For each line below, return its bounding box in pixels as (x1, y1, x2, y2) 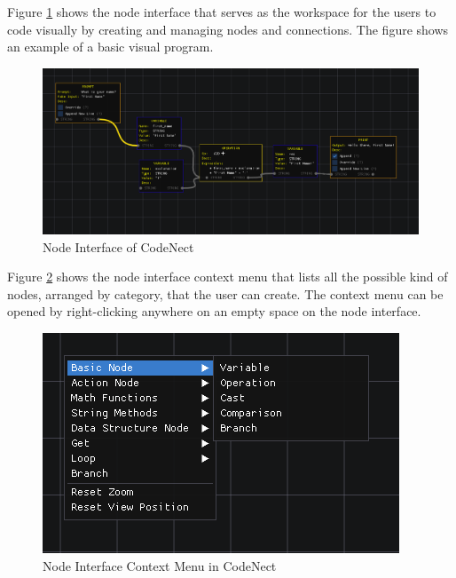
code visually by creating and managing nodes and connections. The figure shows (7, 20, 449, 38)
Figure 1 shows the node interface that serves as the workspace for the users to (7, 3, 436, 20)
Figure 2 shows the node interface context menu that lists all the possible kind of (7, 267, 448, 286)
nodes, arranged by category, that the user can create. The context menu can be (7, 284, 444, 303)
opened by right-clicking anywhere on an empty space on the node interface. (7, 302, 421, 321)
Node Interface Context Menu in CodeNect (43, 556, 277, 574)
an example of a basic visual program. (7, 37, 214, 56)
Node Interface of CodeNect (43, 237, 194, 256)
